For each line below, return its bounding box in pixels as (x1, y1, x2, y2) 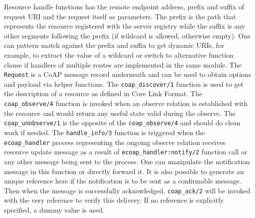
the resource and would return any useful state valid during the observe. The (4, 108, 236, 118)
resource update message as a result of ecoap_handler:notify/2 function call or (4, 146, 248, 157)
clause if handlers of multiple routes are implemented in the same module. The (4, 59, 242, 70)
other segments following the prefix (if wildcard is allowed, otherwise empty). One (4, 30, 251, 40)
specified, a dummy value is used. (4, 204, 104, 215)
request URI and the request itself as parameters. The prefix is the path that (4, 11, 236, 21)
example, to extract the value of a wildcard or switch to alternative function (4, 49, 234, 60)
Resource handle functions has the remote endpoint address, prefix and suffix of (4, 1, 244, 11)
